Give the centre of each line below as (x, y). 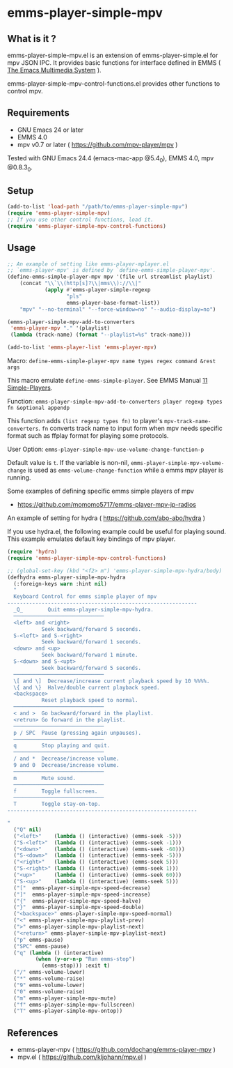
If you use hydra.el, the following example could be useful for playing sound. (116, 532)
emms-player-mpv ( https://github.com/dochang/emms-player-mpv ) (116, 1050)
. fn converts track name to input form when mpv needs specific (130, 428)
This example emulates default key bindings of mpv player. (91, 539)
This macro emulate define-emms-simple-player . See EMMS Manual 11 (107, 381)
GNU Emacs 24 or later (50, 130)
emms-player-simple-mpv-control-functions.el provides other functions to (114, 84)
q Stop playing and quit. (62, 746)
